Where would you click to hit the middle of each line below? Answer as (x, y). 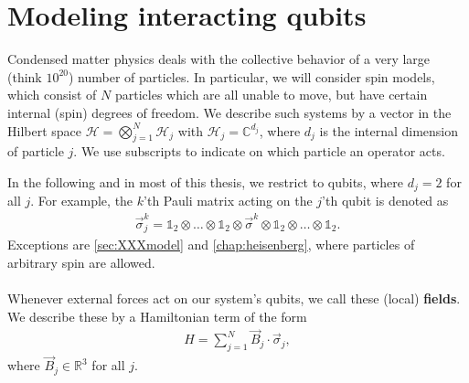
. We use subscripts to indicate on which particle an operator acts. (259, 151)
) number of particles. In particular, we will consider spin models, (251, 76)
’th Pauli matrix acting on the (228, 201)
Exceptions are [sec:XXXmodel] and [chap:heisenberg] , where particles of (211, 245)
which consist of (52, 95)
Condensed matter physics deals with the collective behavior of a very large (219, 59)
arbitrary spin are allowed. (81, 262)
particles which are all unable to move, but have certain (271, 95)
